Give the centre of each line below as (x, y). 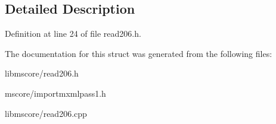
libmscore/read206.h (42, 73)
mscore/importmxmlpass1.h (55, 93)
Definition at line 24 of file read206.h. (73, 34)
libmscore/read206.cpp (46, 113)
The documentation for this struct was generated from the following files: (139, 53)
